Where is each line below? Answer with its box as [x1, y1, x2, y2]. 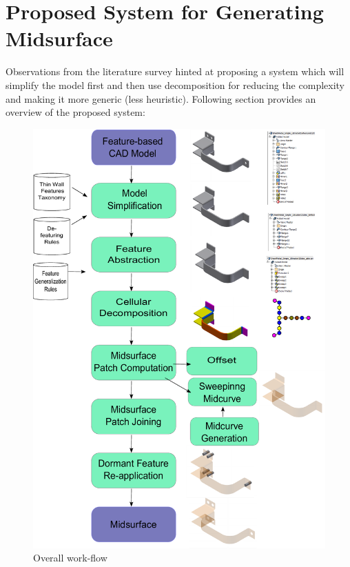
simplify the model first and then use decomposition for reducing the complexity [6, 77, 344, 92]
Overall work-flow [33, 550, 107, 565]
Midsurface [6, 24, 113, 52]
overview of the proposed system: [6, 105, 145, 119]
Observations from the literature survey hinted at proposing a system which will [6, 64, 344, 79]
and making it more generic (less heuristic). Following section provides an [6, 91, 316, 106]
